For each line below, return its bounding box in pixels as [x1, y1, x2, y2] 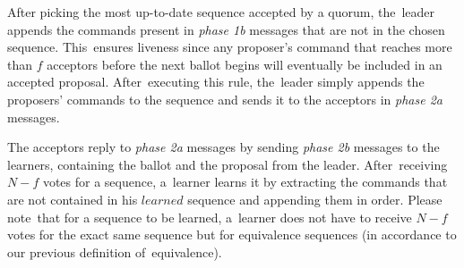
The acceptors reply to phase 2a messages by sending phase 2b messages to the [7, 138, 440, 156]
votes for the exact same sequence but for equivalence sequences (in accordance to [7, 225, 457, 244]
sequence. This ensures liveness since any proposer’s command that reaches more [7, 38, 452, 56]
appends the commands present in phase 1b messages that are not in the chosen [7, 20, 445, 38]
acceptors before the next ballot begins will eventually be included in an [47, 54, 443, 73]
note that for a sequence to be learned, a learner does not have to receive [7, 207, 412, 226]
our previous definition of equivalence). [7, 242, 222, 261]
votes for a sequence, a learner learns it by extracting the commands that [42, 172, 448, 191]
